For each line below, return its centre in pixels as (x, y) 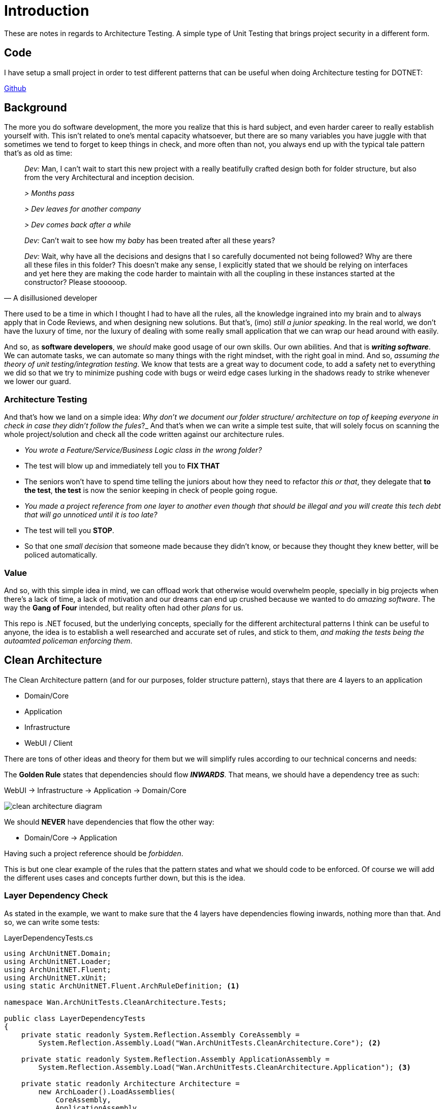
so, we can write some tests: (52, 922)
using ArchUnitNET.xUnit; (56, 977)
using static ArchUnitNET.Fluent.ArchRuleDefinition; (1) (122, 986)
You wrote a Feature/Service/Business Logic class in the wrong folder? (143, 450)
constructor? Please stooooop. (76, 282)
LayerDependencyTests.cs (49, 938)
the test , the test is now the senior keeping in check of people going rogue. (151, 490)
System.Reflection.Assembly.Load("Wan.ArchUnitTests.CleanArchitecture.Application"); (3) (225, 1067)
